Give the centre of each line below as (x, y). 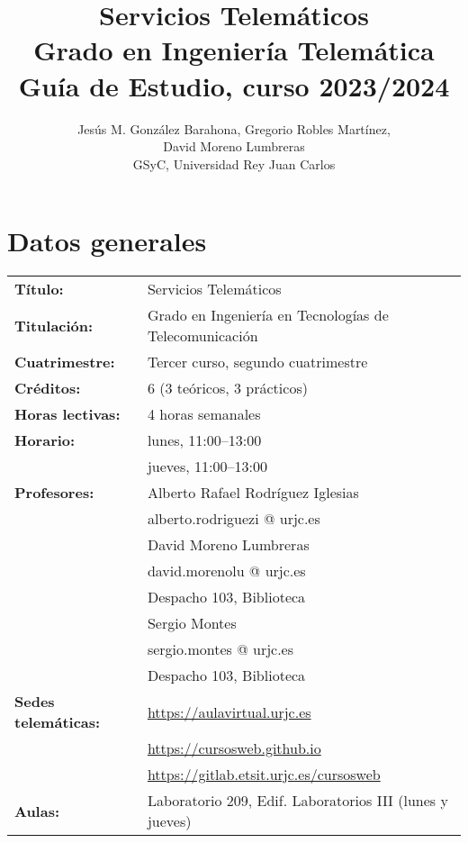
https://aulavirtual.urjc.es (229, 712)
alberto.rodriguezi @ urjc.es (234, 519)
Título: (39, 289)
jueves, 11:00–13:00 (207, 467)
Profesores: (54, 493)
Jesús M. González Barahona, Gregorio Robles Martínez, (234, 128)
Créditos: (48, 388)
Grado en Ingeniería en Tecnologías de (268, 315)
